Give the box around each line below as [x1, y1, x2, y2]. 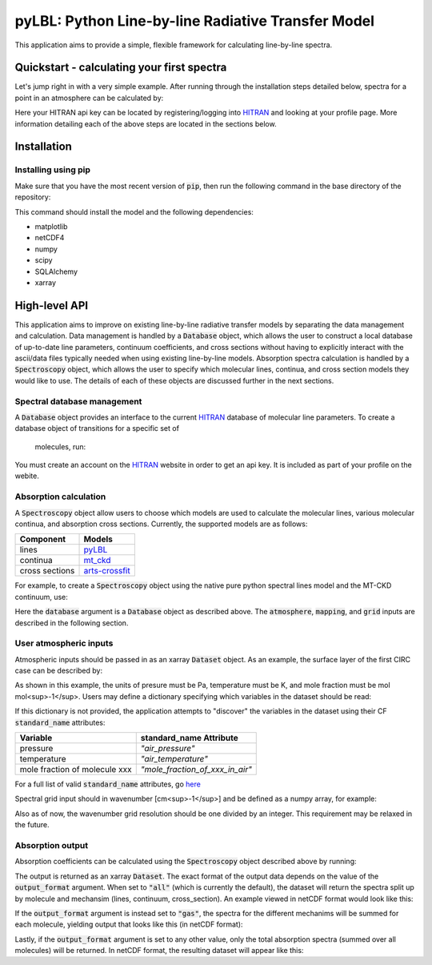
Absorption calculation [14, 491, 106, 502]
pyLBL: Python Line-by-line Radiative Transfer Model [14, 12, 375, 30]
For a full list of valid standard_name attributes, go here [14, 779, 202, 789]
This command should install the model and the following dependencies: [14, 207, 254, 216]
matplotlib [34, 221, 68, 231]
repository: [14, 192, 51, 202]
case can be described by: [14, 665, 103, 676]
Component [19, 533, 66, 545]
